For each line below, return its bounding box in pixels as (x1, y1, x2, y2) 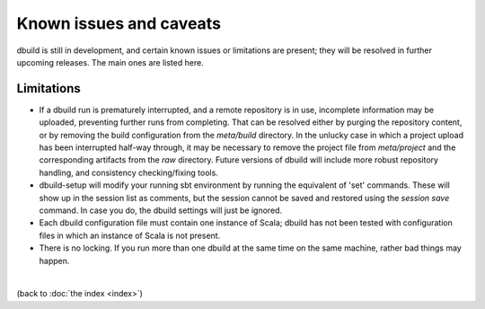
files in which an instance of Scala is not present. (39, 230, 221, 241)
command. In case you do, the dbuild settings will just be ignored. (39, 205, 283, 216)
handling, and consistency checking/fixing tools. (39, 167, 219, 178)
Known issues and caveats (16, 13, 222, 33)
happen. (39, 255, 70, 266)
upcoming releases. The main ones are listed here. (16, 57, 204, 67)
